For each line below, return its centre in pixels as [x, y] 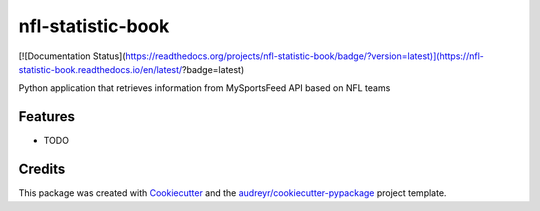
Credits [42, 169]
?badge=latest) [213, 69]
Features [46, 116]
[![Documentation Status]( [72, 56]
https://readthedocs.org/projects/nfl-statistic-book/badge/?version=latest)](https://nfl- [304, 56]
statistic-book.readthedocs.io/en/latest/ [100, 69]
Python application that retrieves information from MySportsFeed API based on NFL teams [204, 88]
